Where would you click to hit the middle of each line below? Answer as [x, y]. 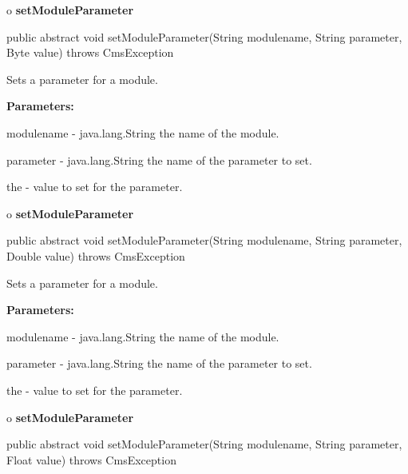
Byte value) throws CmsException [90, 52]
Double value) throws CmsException [96, 255]
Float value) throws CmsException [91, 459]
